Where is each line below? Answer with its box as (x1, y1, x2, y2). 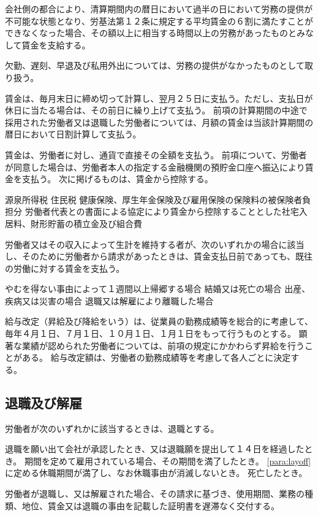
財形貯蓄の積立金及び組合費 (30, 217, 142, 229)
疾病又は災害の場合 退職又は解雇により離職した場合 (5, 294, 214, 307)
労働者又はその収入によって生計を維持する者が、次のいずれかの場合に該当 (5, 237, 305, 250)
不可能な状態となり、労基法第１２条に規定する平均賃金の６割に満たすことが (5, 14, 314, 27)
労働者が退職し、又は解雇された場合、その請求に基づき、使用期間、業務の (5, 487, 305, 500)
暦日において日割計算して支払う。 (5, 128, 142, 141)
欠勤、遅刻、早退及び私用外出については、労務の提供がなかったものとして (5, 59, 305, 72)
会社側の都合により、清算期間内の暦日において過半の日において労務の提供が (5, 2, 313, 15)
